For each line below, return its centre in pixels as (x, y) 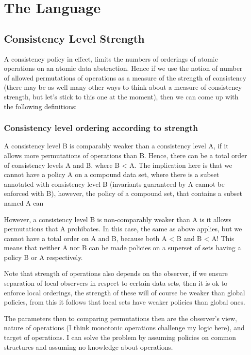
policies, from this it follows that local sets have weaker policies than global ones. (125, 302)
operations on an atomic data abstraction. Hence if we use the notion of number (123, 68)
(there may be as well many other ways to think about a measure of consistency (123, 87)
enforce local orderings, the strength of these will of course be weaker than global (125, 292)
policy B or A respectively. (43, 257)
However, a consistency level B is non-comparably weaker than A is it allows (118, 219)
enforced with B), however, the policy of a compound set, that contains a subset (123, 193)
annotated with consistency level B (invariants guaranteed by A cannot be (114, 184)
